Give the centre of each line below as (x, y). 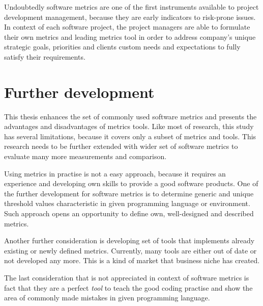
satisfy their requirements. (45, 56)
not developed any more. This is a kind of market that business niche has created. (132, 260)
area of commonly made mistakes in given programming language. (107, 298)
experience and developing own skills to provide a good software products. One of (131, 183)
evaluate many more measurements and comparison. (85, 156)
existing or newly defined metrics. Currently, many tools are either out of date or (130, 250)
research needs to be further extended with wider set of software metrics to (121, 146)
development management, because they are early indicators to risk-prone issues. (130, 17)
